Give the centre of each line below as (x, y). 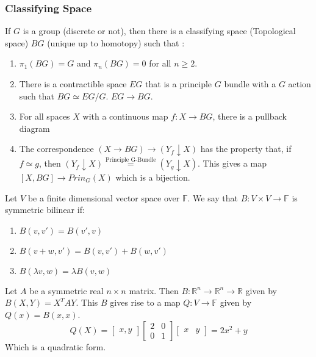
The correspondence (56, 149)
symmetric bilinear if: (45, 210)
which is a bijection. (153, 177)
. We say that (213, 197)
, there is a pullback (250, 116)
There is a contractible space (73, 84)
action (300, 84)
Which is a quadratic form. (56, 346)
